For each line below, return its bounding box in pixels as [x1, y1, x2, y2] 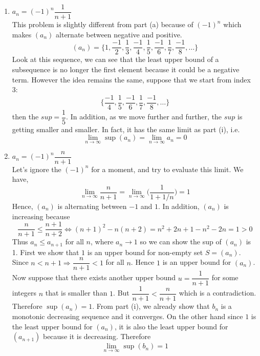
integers [12, 287, 36, 298]
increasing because [12, 211, 70, 221]
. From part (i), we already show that [92, 301, 210, 311]
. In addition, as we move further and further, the [66, 111, 222, 122]
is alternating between [57, 200, 127, 211]
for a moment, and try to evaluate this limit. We [91, 163, 244, 174]
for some [211, 272, 239, 283]
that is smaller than [45, 287, 107, 298]
